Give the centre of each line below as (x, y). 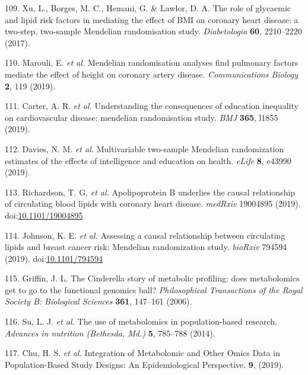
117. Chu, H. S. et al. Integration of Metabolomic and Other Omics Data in (142, 353)
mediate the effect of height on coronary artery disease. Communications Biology (152, 74)
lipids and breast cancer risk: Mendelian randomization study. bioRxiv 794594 (146, 247)
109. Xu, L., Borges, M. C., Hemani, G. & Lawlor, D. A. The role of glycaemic (148, 8)
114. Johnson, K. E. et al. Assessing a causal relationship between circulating (145, 235)
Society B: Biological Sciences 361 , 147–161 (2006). (99, 301)
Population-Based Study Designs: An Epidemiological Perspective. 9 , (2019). (145, 364)
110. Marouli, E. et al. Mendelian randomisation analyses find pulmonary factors (152, 62)
